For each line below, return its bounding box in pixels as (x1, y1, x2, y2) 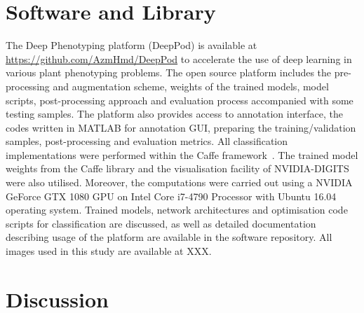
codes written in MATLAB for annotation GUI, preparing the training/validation (6, 120, 356, 134)
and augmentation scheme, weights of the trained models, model (53, 78, 329, 93)
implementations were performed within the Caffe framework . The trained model (6, 147, 358, 162)
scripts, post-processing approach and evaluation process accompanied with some (6, 92, 353, 107)
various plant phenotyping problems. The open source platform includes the (6, 65, 332, 80)
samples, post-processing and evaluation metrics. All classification (6, 134, 288, 148)
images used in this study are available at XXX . (6, 244, 212, 258)
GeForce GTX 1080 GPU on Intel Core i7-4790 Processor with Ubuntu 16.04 (6, 188, 337, 203)
